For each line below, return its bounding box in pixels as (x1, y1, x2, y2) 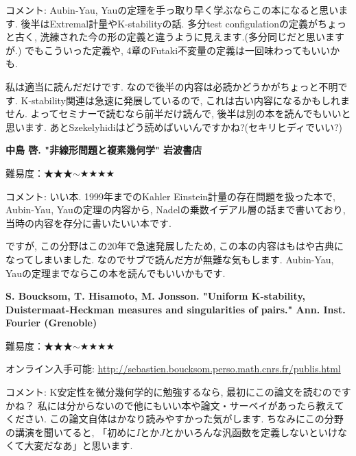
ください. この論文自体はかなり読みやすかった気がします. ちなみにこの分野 (5, 411, 344, 426)
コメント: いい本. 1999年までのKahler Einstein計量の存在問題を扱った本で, (5, 189, 335, 203)
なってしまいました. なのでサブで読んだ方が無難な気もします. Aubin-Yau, (5, 252, 334, 266)
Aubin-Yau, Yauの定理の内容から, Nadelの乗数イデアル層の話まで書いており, (5, 202, 346, 217)
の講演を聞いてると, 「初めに (5, 424, 137, 439)
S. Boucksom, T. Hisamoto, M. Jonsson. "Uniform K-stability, (5, 289, 306, 303)
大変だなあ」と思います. (24, 438, 133, 453)
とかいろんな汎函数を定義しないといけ (165, 424, 338, 439)
